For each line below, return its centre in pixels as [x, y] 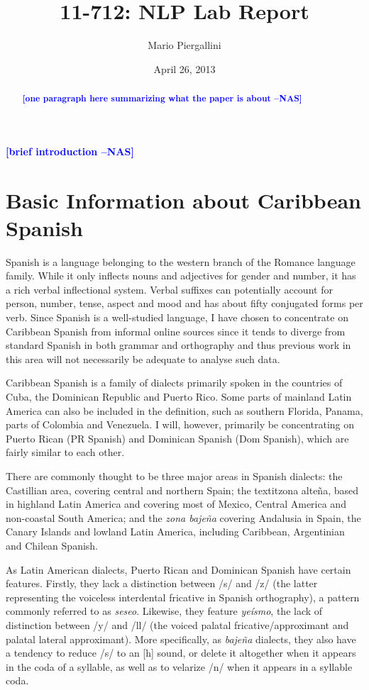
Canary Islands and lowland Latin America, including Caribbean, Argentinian [175, 532]
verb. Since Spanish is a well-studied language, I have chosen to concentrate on [177, 317]
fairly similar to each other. [65, 452]
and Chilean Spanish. [52, 545]
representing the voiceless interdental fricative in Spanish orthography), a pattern [183, 597]
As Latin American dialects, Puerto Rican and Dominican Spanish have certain [178, 569]
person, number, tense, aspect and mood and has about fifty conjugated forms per [184, 303]
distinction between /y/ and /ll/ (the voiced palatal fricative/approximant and [177, 624]
